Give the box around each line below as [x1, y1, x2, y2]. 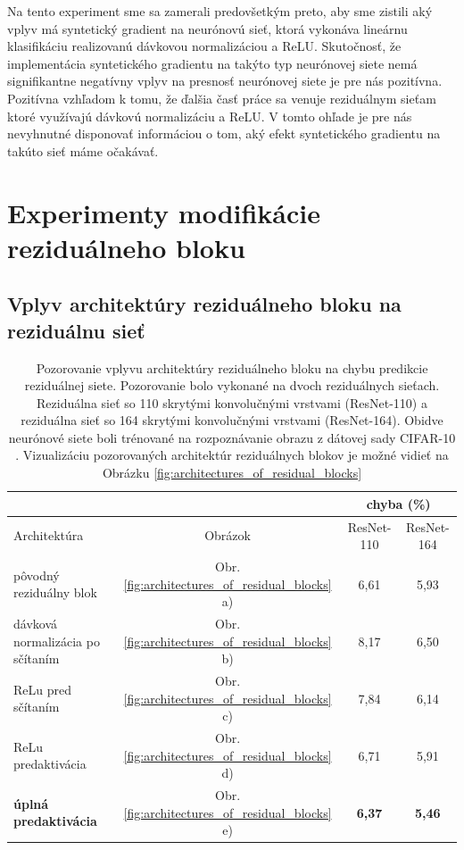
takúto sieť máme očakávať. [7, 141, 159, 160]
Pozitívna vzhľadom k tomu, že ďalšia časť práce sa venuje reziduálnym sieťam [7, 88, 436, 107]
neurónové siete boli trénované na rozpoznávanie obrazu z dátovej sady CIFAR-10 [8, 428, 456, 446]
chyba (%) [366, 494, 431, 512]
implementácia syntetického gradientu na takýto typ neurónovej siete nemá [7, 54, 418, 72]
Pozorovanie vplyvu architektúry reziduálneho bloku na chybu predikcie [36, 358, 428, 377]
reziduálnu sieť [7, 316, 145, 344]
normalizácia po [13, 631, 100, 650]
